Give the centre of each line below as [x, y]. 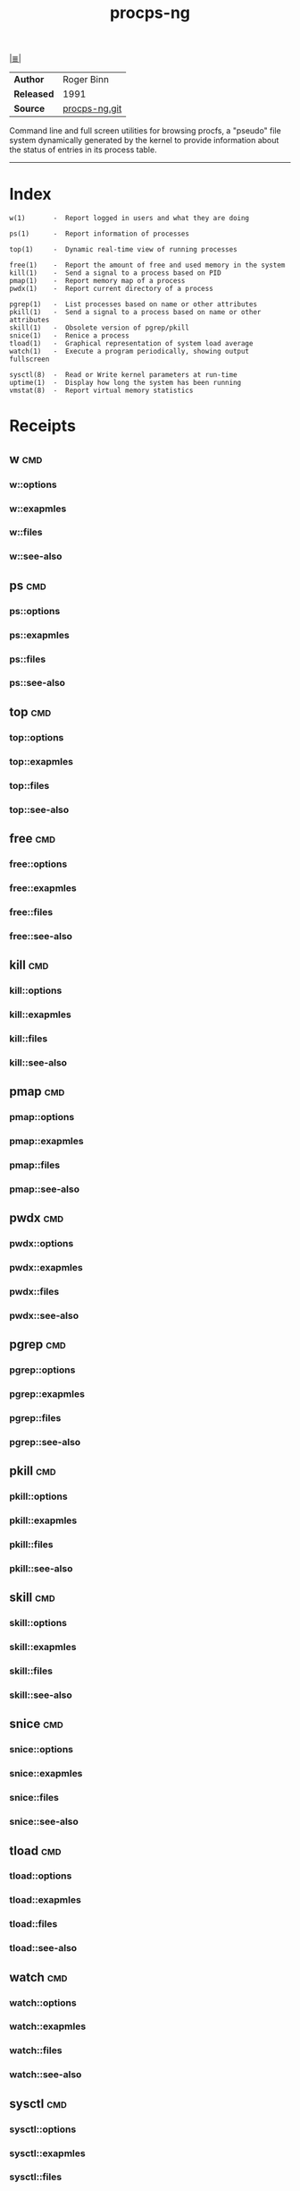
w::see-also [36, 556]
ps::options [35, 611]
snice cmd [37, 1724]
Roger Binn [86, 80]
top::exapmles [42, 761]
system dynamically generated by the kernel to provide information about [144, 141]
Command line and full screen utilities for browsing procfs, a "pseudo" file [145, 131]
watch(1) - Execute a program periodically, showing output [129, 352]
